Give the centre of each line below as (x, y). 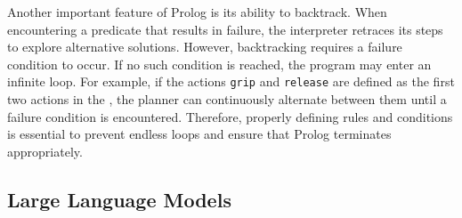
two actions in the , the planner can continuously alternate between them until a (227, 99)
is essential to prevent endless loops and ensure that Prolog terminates (199, 134)
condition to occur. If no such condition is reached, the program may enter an (219, 64)
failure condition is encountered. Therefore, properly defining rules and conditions (230, 116)
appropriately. (45, 151)
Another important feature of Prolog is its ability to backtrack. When (197, 12)
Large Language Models (119, 199)
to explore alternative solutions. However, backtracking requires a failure (205, 47)
